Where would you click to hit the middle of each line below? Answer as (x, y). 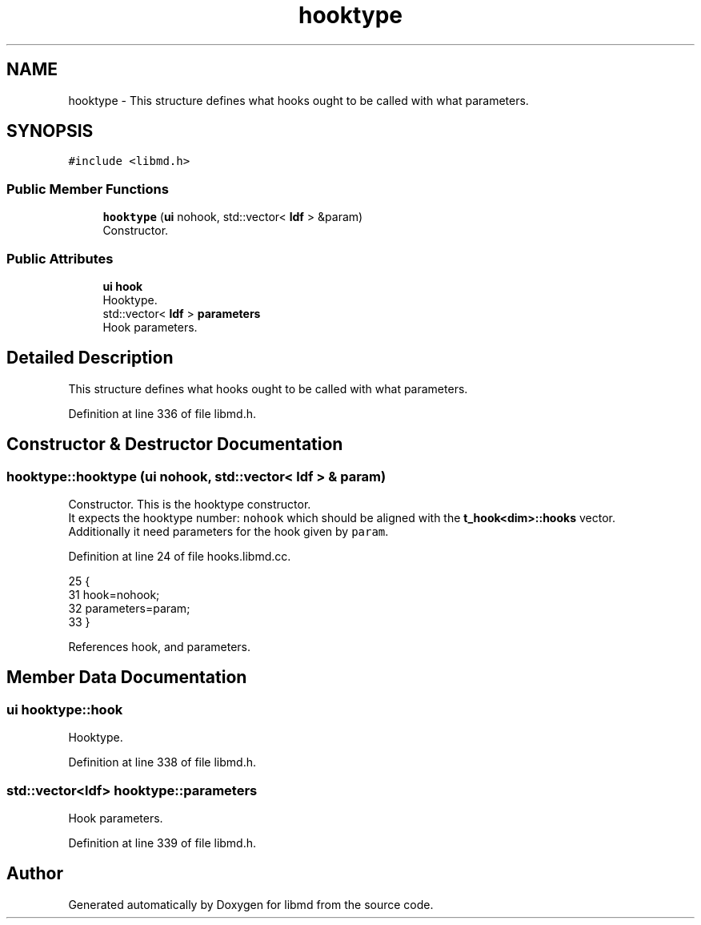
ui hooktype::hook (65, 709)
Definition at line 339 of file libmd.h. (162, 843)
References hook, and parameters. (160, 647)
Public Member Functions (88, 189)
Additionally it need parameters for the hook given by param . (228, 531)
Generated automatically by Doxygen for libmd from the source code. (251, 904)
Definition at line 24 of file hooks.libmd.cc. (180, 556)
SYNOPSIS (50, 131)
